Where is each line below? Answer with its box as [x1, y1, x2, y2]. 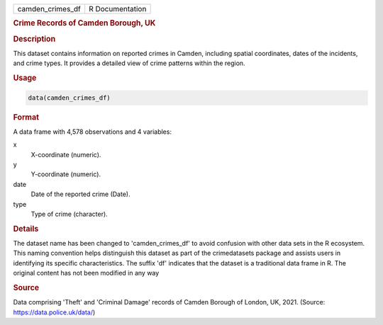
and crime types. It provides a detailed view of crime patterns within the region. [13, 59, 245, 67]
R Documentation [89, 4, 147, 13]
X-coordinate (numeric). [30, 150, 101, 159]
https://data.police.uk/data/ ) [13, 308, 96, 317]
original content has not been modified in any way [13, 269, 160, 278]
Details [13, 224, 39, 234]
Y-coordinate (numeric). [30, 170, 101, 178]
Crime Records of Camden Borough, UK [13, 18, 156, 28]
